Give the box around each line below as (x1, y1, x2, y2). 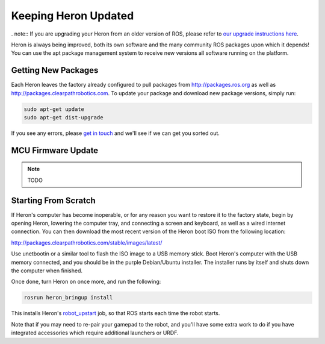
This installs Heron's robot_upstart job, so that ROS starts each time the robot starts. (11, 310, 220, 317)
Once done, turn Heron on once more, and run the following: (11, 278, 161, 286)
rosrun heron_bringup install (23, 294, 113, 301)
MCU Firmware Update (11, 145, 99, 155)
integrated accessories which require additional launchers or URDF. (11, 329, 179, 337)
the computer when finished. (11, 267, 83, 274)
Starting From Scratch (11, 195, 96, 205)
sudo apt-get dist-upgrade (23, 114, 104, 120)
